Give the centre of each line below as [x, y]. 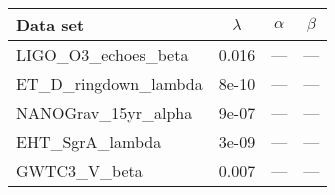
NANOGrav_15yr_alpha [104, 112]
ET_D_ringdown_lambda [109, 83]
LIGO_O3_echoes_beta [102, 54]
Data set [50, 24]
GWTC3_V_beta [79, 170]
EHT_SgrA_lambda [89, 141]
